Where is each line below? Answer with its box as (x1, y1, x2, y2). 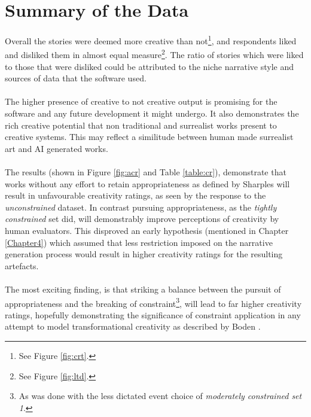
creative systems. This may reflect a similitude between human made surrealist (5, 130, 294, 143)
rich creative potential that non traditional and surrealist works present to (5, 118, 277, 131)
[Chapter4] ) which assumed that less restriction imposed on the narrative (5, 236, 273, 248)
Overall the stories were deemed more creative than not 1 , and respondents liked (5, 33, 297, 47)
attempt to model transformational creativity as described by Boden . (5, 320, 261, 333)
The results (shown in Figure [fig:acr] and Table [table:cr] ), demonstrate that (5, 165, 286, 178)
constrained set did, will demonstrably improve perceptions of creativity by (5, 212, 279, 225)
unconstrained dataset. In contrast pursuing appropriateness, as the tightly (5, 200, 277, 213)
